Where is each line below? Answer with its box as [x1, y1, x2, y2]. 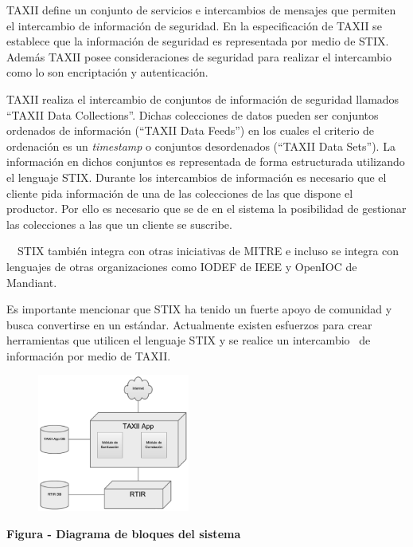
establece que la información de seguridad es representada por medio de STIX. [6, 33, 389, 49]
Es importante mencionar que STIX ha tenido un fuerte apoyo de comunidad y [6, 301, 392, 317]
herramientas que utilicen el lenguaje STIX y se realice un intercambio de [6, 332, 371, 348]
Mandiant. [6, 273, 57, 290]
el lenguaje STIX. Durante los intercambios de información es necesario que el [6, 168, 387, 185]
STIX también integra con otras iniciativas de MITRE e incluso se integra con [17, 242, 399, 259]
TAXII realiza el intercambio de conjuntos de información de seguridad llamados [6, 90, 399, 107]
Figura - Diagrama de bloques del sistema [6, 525, 241, 542]
